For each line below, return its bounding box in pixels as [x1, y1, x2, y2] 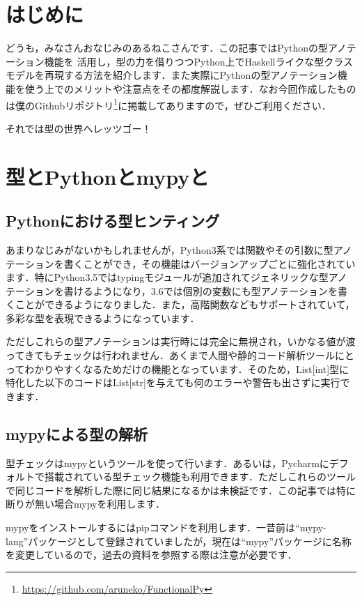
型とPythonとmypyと [6, 162, 210, 190]
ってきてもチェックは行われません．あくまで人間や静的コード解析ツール [6, 348, 336, 363]
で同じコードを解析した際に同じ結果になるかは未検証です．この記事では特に [6, 482, 356, 497]
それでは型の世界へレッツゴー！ [6, 121, 152, 135]
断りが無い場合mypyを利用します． [6, 496, 165, 511]
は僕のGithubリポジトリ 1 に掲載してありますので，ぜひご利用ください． [6, 96, 331, 112]
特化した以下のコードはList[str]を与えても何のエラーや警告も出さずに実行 [6, 375, 340, 390]
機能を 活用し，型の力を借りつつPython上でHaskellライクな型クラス [44, 54, 353, 68]
